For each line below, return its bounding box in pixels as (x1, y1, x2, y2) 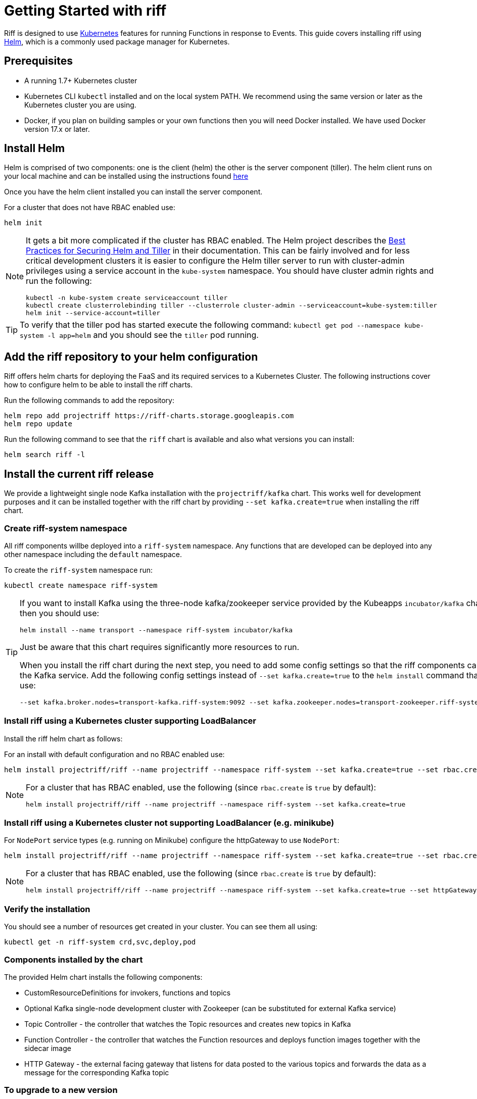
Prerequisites (4, 55, 73, 68)
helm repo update (4, 420, 72, 428)
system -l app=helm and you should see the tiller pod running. (20, 330, 259, 340)
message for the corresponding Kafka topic (24, 1068, 169, 1077)
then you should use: (20, 608, 100, 618)
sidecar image (24, 1043, 71, 1053)
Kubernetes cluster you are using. (24, 100, 136, 109)
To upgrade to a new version (4, 1085, 118, 1095)
